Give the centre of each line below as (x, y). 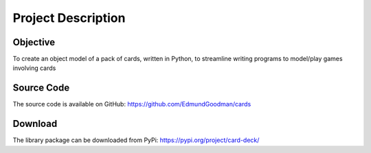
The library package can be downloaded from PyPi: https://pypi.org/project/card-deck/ (136, 140)
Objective (34, 42)
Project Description (69, 18)
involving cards (34, 68)
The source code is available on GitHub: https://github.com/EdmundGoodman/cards (132, 104)
